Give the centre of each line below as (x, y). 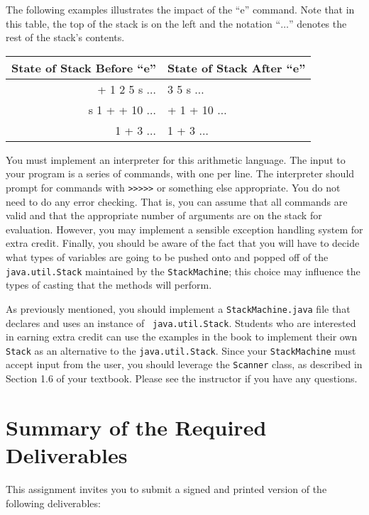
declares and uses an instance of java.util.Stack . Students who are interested (181, 322)
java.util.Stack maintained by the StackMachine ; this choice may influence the (183, 271)
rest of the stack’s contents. (65, 37)
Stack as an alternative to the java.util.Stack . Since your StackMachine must (181, 350)
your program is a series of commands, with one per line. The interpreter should (180, 173)
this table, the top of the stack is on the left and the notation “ (143, 23)
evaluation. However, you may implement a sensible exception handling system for (184, 229)
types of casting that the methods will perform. (109, 285)
